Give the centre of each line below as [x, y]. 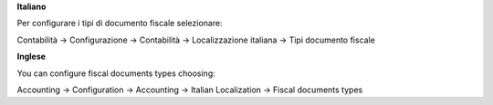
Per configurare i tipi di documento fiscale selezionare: [120, 24]
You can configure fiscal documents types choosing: [116, 73]
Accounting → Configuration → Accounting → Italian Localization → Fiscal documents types [190, 90]
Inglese [31, 57]
